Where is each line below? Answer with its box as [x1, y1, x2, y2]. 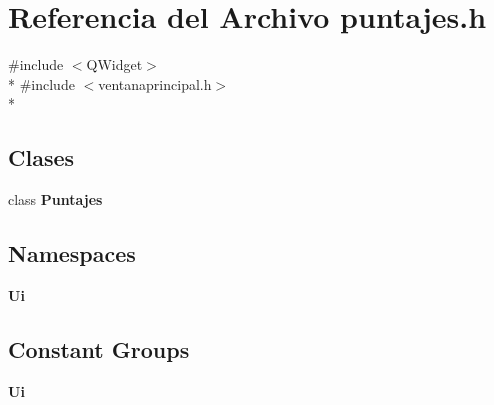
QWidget [86, 54, 143, 75]
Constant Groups [8, 333, 190, 364]
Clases [8, 142, 75, 173]
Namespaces [8, 238, 136, 269]
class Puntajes [8, 189, 103, 210]
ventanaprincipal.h [98, 73, 212, 94]
